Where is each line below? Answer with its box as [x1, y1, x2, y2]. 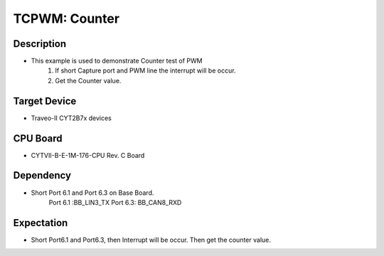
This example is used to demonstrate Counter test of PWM [31, 57, 203, 65]
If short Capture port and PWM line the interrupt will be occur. [55, 66, 236, 75]
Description [13, 38, 67, 50]
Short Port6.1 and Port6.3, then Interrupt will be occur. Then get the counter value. [31, 235, 272, 244]
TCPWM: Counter [13, 11, 120, 26]
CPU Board [13, 132, 63, 144]
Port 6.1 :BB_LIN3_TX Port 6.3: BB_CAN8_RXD [48, 198, 182, 206]
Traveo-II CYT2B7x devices [31, 114, 112, 122]
